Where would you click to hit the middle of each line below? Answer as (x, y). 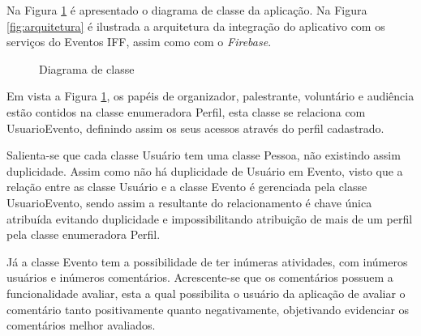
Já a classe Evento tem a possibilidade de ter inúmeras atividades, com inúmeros (207, 261)
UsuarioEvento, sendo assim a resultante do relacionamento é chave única (189, 202)
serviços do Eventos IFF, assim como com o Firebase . (139, 42)
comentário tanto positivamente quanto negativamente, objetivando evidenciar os (208, 309)
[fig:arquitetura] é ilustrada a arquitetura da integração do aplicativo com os (196, 26)
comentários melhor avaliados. (81, 325)
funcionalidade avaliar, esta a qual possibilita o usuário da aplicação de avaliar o (206, 293)
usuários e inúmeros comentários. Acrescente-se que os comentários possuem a (200, 277)
